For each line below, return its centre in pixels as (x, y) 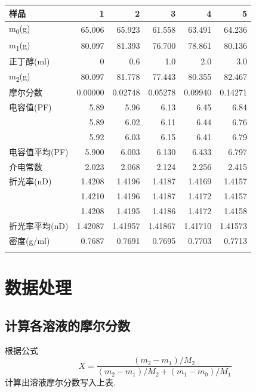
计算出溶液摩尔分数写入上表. (60, 382)
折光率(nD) (30, 181)
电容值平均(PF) (39, 151)
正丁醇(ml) (30, 61)
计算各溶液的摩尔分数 (67, 325)
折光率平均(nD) (39, 225)
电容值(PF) (30, 107)
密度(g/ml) (30, 240)
